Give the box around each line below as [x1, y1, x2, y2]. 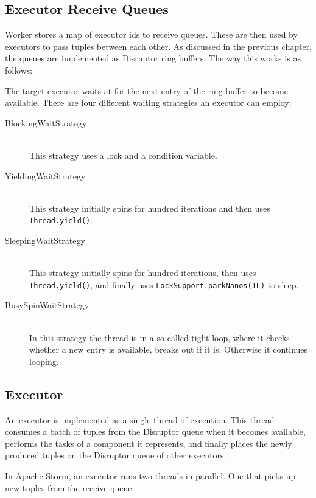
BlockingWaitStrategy [5, 116, 87, 129]
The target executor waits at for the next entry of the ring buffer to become [5, 84, 288, 97]
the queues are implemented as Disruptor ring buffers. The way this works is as [5, 52, 301, 64]
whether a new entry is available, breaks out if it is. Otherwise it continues [29, 343, 308, 356]
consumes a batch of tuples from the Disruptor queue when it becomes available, [5, 425, 306, 438]
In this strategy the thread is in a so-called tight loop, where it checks [29, 331, 290, 344]
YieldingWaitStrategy [5, 169, 86, 182]
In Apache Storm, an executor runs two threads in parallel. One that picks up [5, 469, 296, 482]
